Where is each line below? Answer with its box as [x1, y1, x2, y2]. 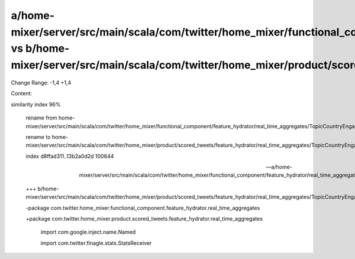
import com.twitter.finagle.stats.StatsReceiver [40, 239, 152, 247]
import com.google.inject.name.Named [40, 228, 136, 236]
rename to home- [25, 133, 69, 140]
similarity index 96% [11, 101, 61, 108]
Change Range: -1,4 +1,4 [11, 79, 72, 86]
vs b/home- [11, 42, 70, 56]
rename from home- [25, 114, 75, 121]
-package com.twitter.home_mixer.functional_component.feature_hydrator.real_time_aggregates [25, 204, 260, 211]
